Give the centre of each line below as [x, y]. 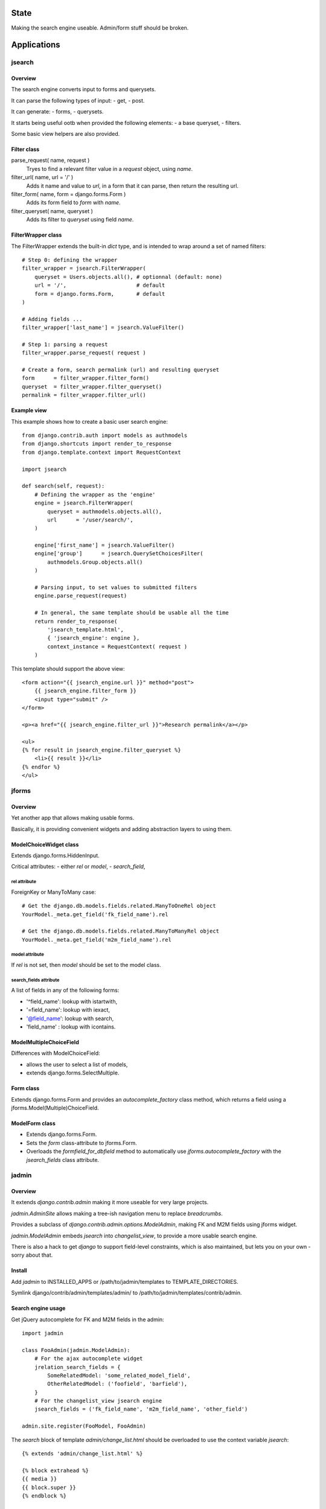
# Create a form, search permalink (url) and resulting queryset [121, 370]
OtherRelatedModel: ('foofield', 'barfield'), [117, 1384]
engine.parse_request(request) [81, 596]
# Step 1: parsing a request [65, 344]
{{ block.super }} [49, 1487]
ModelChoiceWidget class [45, 844]
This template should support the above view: [68, 668]
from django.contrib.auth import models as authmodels [105, 435]
